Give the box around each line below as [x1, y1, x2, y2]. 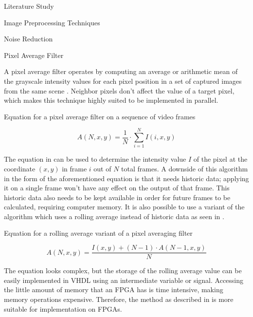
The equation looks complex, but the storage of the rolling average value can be [4, 265, 242, 276]
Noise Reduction [4, 34, 53, 44]
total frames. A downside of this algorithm [121, 164, 248, 174]
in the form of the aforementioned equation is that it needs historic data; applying [4, 173, 249, 183]
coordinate [4, 164, 36, 174]
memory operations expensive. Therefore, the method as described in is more [4, 294, 234, 304]
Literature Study [4, 1, 54, 11]
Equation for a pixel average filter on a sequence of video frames [4, 111, 196, 121]
